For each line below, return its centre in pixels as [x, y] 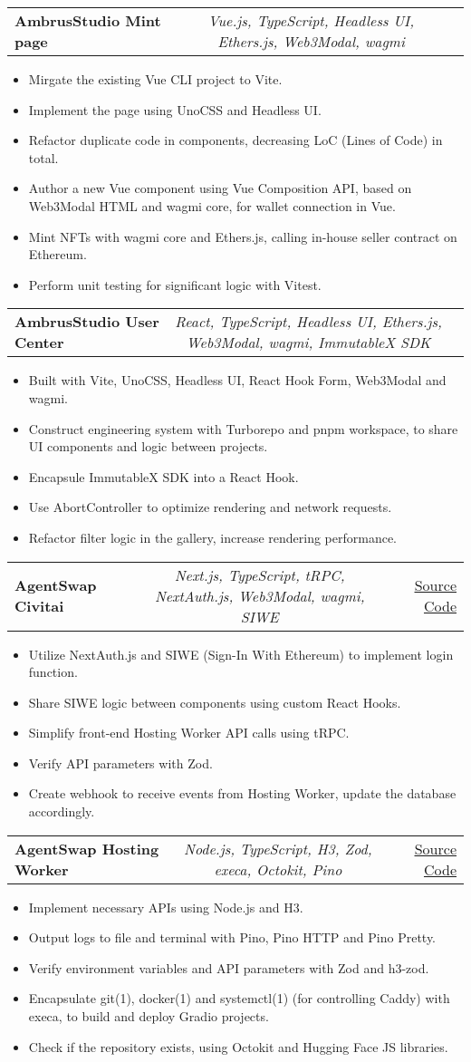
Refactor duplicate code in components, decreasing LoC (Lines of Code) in [235, 140]
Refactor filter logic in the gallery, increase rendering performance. [213, 537]
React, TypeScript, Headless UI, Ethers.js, [308, 322]
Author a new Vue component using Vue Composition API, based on [220, 188]
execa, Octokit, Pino [278, 869]
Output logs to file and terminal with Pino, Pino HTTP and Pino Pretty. [232, 937]
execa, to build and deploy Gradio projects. [149, 1016]
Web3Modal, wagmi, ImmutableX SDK [308, 343]
